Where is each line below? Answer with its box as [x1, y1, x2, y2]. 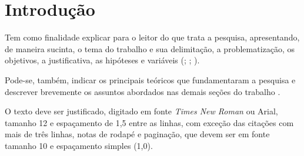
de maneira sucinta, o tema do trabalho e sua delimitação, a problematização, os [5, 42, 295, 55]
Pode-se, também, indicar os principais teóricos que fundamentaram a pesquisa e [5, 73, 296, 86]
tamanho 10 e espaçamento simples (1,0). [5, 139, 153, 151]
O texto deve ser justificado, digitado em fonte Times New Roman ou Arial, [5, 105, 278, 117]
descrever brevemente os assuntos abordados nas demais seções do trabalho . [5, 85, 280, 97]
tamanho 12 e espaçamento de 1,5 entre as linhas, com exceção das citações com [5, 116, 294, 128]
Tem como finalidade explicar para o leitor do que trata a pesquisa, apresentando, [5, 31, 300, 43]
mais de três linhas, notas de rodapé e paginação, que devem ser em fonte [5, 128, 270, 140]
